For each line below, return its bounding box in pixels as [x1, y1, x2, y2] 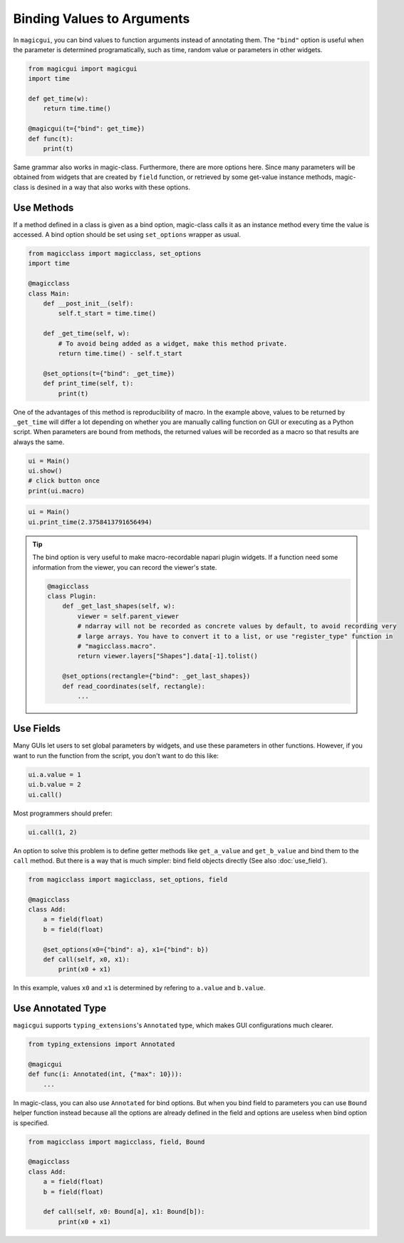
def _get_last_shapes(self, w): [62, 602, 176, 610]
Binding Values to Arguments [13, 11, 190, 26]
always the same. [13, 438, 65, 446]
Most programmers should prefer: [13, 809, 113, 817]
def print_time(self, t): [43, 379, 134, 388]
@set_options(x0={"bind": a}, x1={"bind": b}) [43, 945, 209, 953]
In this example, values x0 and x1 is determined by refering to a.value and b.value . [13, 984, 266, 992]
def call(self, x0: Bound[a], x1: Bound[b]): [43, 1207, 205, 1216]
